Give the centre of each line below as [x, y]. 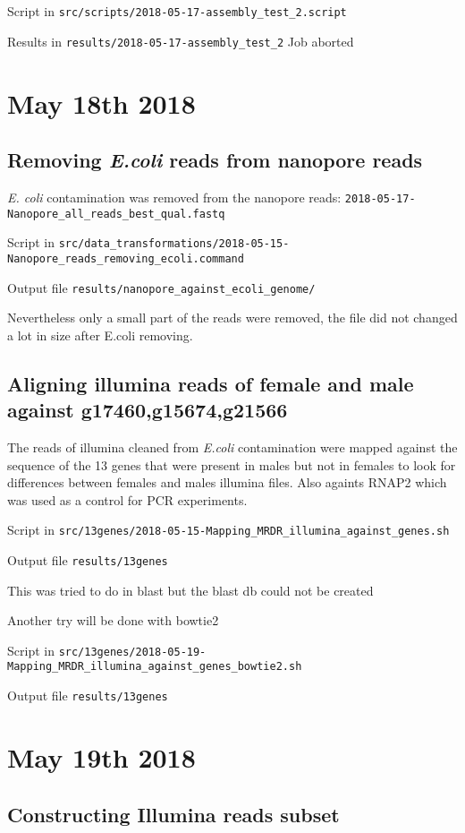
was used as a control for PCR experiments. [127, 499]
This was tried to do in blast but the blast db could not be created [190, 590]
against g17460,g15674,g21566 [148, 410]
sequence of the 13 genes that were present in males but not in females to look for [232, 464]
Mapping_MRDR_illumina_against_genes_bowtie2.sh [155, 667]
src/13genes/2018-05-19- [132, 652]
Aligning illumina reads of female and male [211, 383]
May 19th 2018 [101, 756]
